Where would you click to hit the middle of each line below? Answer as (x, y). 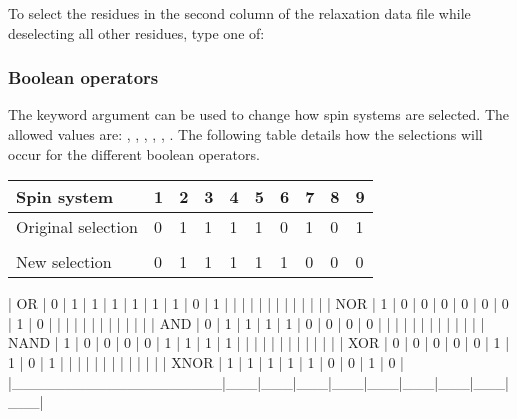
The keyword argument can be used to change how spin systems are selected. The (258, 114)
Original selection (77, 227)
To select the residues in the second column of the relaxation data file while (239, 13)
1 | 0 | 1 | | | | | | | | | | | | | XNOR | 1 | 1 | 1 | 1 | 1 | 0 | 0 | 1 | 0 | (206, 361)
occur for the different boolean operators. (134, 153)
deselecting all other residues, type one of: (136, 32)
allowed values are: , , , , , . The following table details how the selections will (245, 134)
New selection (64, 262)
